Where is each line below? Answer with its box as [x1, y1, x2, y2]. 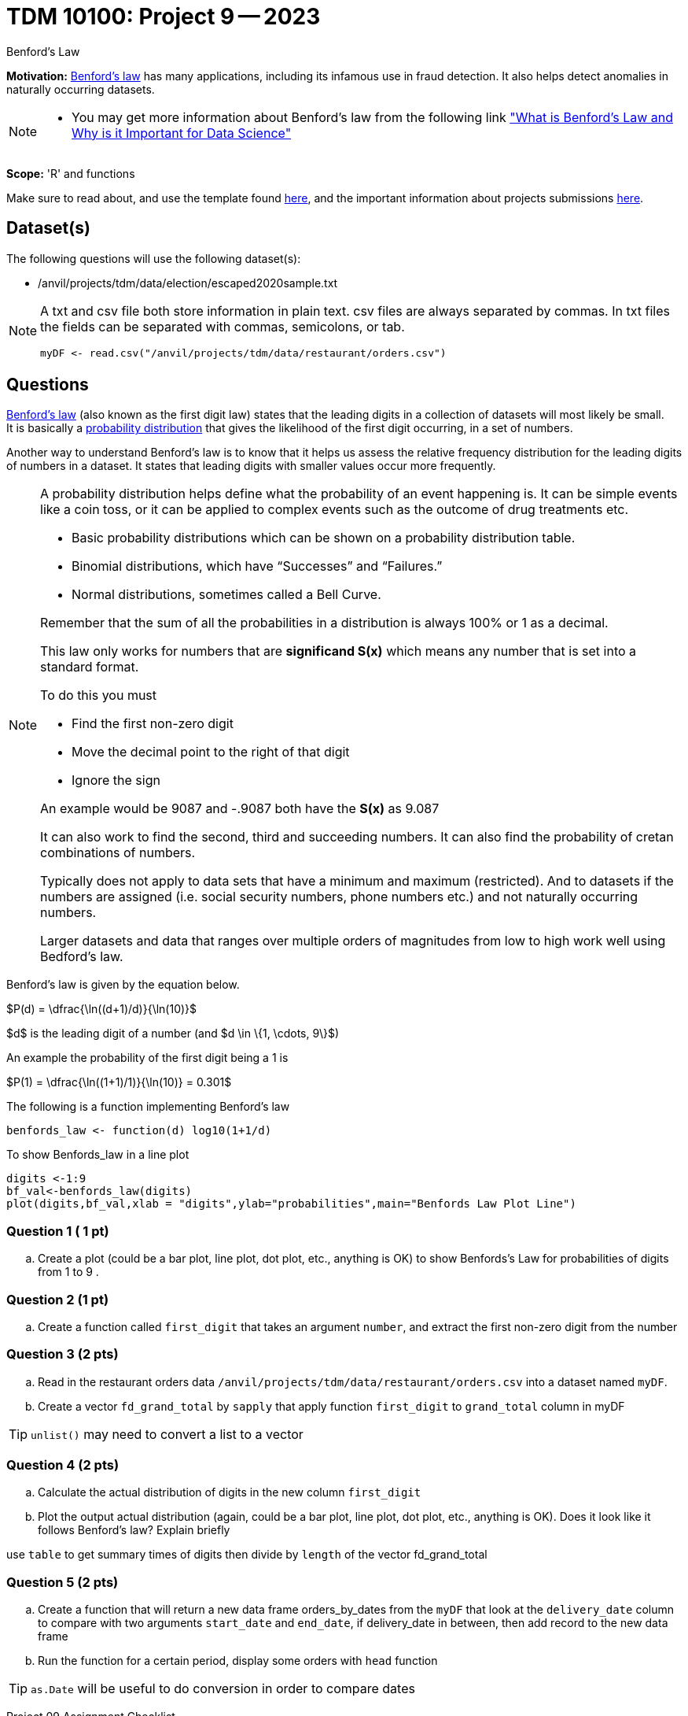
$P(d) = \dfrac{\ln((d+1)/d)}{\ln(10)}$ [6, 1002, 197, 1016]
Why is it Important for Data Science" [72, 124, 292, 141]
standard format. [40, 659, 139, 675]
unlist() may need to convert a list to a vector [31, 1426, 304, 1442]
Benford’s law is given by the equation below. [6, 978, 240, 992]
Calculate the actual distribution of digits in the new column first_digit [38, 1485, 421, 1500]
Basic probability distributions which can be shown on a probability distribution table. [72, 530, 576, 546]
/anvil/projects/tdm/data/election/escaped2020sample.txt [38, 276, 338, 290]
